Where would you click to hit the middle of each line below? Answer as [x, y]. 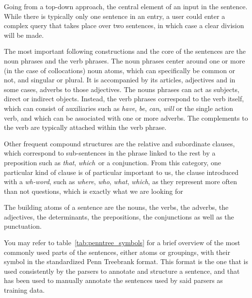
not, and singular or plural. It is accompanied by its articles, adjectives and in [120, 80]
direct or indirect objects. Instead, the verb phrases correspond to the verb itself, [124, 99]
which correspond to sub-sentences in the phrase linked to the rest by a [110, 153]
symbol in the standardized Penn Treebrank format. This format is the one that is [126, 261]
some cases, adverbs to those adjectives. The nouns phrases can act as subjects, [122, 89]
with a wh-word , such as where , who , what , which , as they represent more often [120, 181]
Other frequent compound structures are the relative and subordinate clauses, [119, 143]
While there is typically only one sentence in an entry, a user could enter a [115, 16]
